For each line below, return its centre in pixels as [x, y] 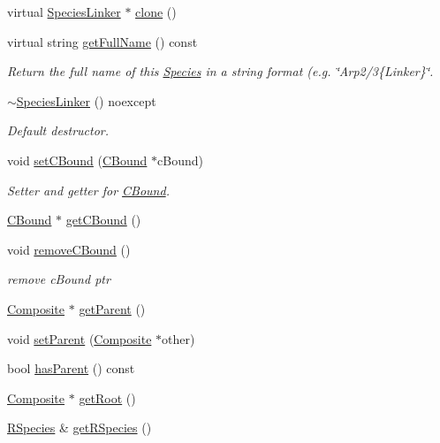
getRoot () [107, 397]
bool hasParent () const [71, 368]
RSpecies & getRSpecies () [80, 428]
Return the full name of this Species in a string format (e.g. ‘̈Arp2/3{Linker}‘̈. [220, 71]
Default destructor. [58, 130]
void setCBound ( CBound [77, 160]
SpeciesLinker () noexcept [86, 100]
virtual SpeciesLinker [64, 11]
